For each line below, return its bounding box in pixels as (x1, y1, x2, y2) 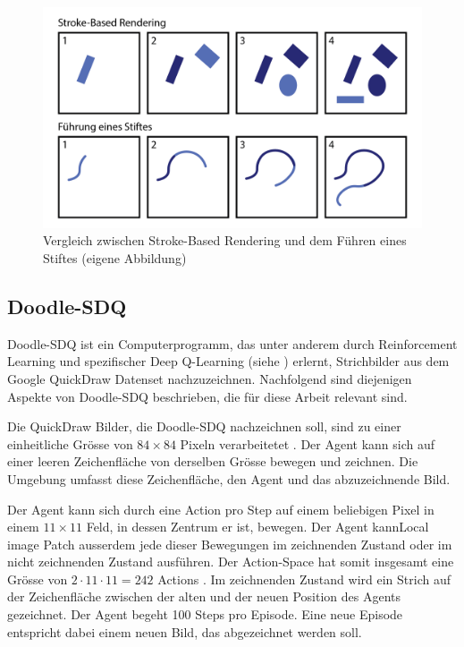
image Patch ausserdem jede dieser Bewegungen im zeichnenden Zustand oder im (7, 534, 452, 553)
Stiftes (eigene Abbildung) (43, 248, 187, 267)
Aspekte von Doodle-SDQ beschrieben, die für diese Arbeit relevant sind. (7, 387, 408, 405)
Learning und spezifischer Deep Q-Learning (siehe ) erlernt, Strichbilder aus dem (7, 352, 450, 370)
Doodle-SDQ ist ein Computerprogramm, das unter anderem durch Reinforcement (7, 334, 458, 353)
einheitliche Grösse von (7, 434, 133, 453)
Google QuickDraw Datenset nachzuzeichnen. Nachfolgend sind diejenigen (7, 369, 412, 387)
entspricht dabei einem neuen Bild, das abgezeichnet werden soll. (7, 622, 362, 641)
